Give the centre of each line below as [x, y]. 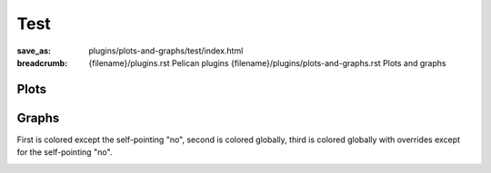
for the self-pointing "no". [65, 152]
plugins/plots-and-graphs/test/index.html [166, 51]
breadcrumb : [42, 62]
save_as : [34, 51]
